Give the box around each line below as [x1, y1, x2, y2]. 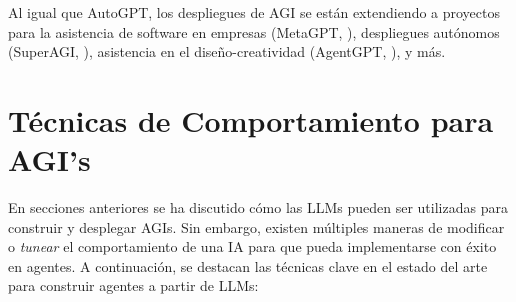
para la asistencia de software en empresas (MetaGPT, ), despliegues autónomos [8, 21, 500, 42]
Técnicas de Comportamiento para [8, 99, 494, 140]
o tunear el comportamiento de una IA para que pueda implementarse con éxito [8, 236, 497, 257]
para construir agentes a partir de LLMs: [8, 275, 259, 296]
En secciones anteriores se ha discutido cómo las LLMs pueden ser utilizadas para [8, 197, 508, 218]
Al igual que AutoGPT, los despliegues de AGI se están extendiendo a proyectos [8, 2, 501, 22]
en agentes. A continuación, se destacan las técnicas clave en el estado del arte [8, 255, 488, 276]
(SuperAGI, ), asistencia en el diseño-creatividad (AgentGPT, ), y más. [8, 41, 446, 62]
